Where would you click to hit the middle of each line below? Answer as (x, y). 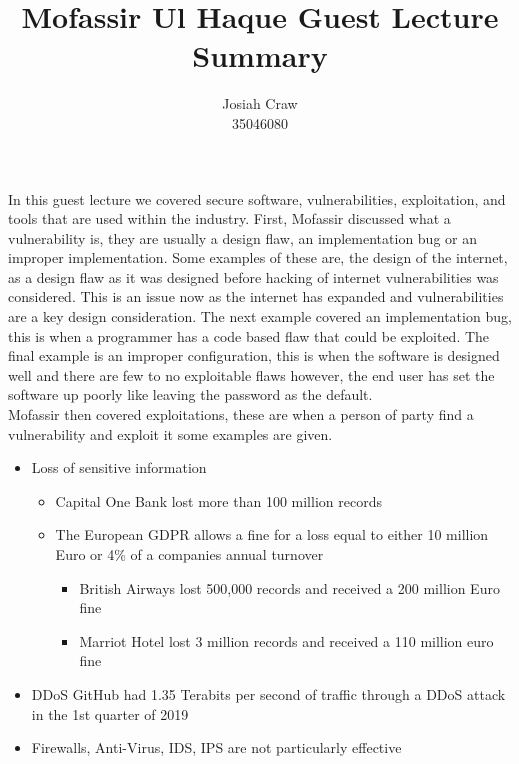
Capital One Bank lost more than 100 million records (218, 500)
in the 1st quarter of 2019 (110, 713)
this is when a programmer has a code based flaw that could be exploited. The (249, 335)
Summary (260, 55)
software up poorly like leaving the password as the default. (190, 394)
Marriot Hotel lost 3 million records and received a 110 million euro (286, 640)
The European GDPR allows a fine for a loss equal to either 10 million (272, 534)
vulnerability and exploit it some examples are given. (170, 433)
